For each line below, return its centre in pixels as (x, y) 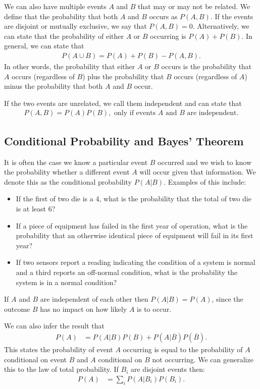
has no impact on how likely (84, 309)
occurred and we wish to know (205, 162)
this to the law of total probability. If (61, 369)
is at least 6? (36, 208)
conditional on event (36, 359)
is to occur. (154, 309)
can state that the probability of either (64, 36)
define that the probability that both (61, 16)
